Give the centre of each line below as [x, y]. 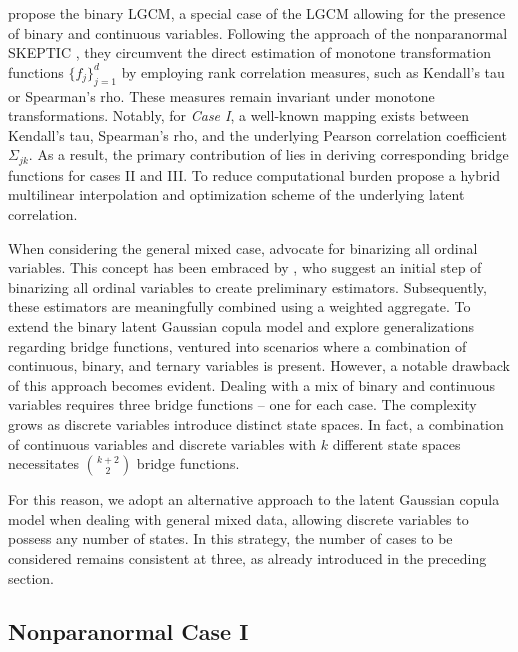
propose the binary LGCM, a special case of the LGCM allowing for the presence [257, 13]
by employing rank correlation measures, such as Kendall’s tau [313, 71]
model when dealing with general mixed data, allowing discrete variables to [238, 518]
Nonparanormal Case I [128, 631]
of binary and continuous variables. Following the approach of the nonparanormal [258, 32]
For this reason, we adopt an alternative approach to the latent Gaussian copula [254, 499]
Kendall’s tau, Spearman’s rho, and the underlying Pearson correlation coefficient [257, 134]
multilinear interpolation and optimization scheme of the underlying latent [236, 194]
